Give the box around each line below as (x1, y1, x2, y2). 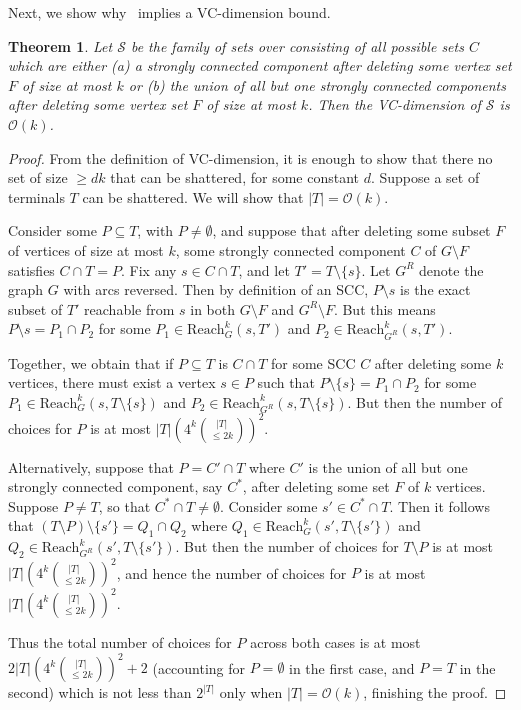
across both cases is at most (250, 631, 421, 652)
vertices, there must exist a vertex (8, 372, 216, 393)
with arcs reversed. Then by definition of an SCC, (63, 279, 369, 300)
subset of (8, 298, 63, 319)
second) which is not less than (8, 682, 192, 703)
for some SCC (271, 352, 356, 373)
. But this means (333, 298, 436, 319)
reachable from (84, 298, 175, 319)
